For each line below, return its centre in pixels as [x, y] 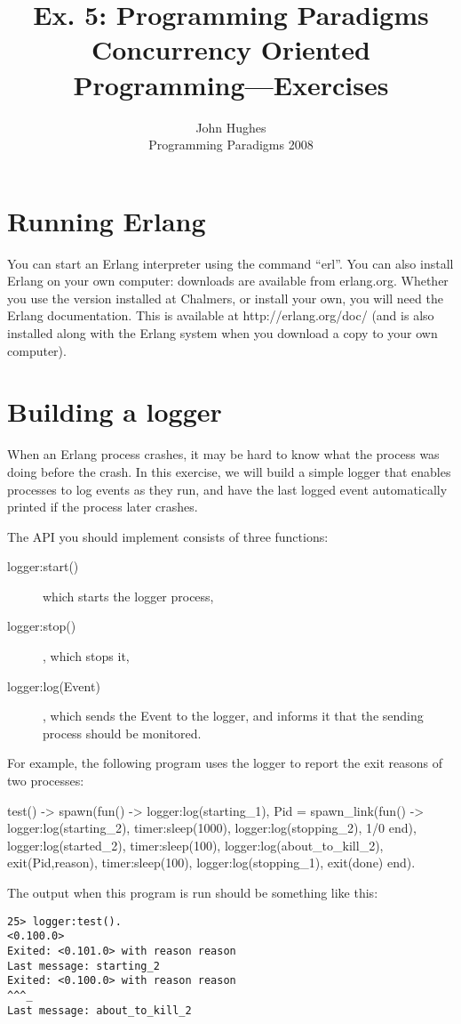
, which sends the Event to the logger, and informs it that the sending [233, 716]
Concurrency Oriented [231, 49]
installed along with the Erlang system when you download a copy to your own [223, 333]
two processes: [46, 781]
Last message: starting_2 [83, 966]
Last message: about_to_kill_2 [99, 1010]
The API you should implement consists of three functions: [168, 536]
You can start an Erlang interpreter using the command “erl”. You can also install [230, 263]
